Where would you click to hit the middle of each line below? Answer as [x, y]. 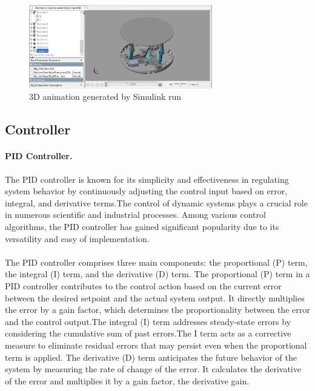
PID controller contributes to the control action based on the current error [143, 286]
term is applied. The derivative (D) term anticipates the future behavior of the [151, 357]
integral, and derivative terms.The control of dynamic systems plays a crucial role [156, 202]
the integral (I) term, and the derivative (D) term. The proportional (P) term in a [157, 274]
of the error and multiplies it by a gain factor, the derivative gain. [127, 380]
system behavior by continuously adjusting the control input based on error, [146, 191]
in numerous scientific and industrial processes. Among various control [135, 215]
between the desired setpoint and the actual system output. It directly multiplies [155, 297]
